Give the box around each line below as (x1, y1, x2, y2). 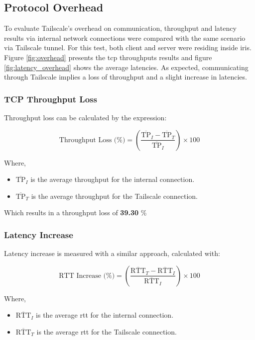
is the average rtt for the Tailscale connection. (36, 326, 177, 337)
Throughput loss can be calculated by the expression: (4, 112, 167, 122)
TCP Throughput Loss (4, 92, 97, 105)
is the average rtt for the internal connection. (36, 310, 174, 320)
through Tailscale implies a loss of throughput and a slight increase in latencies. (4, 72, 247, 82)
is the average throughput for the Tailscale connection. (31, 190, 198, 201)
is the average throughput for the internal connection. (30, 174, 195, 184)
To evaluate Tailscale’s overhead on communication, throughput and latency (4, 23, 237, 33)
